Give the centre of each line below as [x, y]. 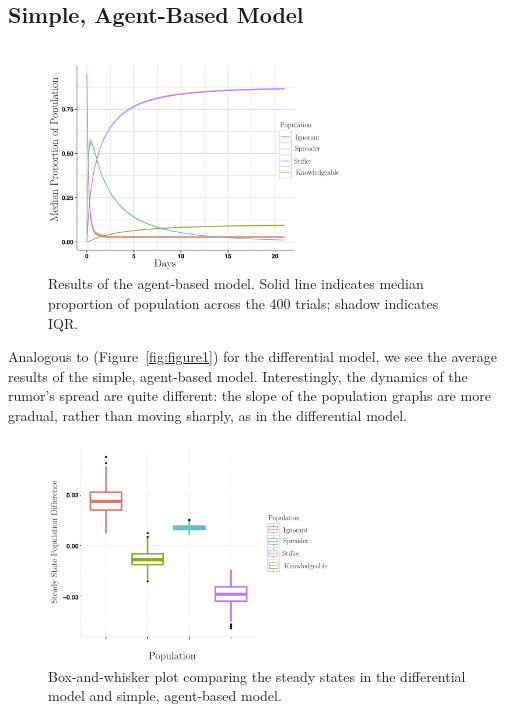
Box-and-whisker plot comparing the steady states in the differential [257, 675]
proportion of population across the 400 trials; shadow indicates [243, 302]
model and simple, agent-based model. [165, 695]
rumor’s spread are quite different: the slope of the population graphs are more [249, 395]
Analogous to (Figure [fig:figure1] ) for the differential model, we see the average [252, 356]
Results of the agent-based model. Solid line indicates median [236, 283]
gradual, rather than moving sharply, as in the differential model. [208, 414]
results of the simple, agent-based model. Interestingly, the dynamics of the [238, 375]
